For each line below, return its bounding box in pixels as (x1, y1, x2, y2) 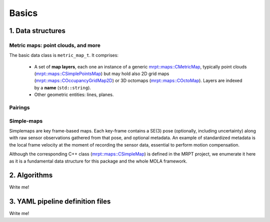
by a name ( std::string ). (34, 84, 91, 90)
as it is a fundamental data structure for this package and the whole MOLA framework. (9, 158, 187, 164)
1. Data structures (9, 26, 66, 35)
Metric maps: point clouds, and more (9, 41, 101, 48)
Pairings (9, 104, 30, 111)
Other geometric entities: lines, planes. (34, 91, 114, 97)
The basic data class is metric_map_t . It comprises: (9, 52, 118, 58)
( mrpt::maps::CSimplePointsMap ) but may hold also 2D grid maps (34, 70, 169, 77)
